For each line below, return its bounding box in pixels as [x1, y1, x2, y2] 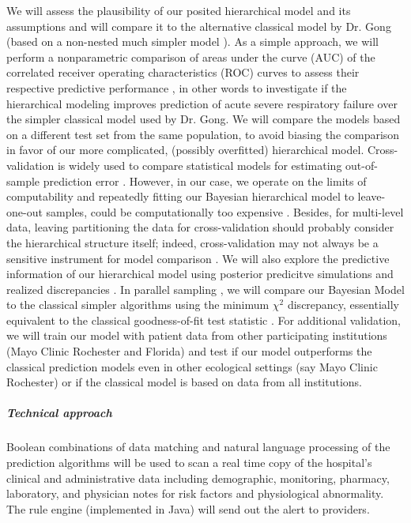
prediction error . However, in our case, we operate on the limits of [43, 172, 367, 189]
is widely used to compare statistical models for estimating [57, 156, 342, 173]
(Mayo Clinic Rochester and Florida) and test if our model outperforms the [6, 343, 372, 359]
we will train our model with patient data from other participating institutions [6, 327, 387, 344]
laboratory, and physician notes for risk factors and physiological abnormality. [6, 485, 384, 502]
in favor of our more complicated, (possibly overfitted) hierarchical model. [6, 141, 364, 158]
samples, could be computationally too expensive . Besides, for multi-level [46, 203, 404, 220]
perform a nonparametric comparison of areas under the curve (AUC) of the [6, 48, 375, 65]
